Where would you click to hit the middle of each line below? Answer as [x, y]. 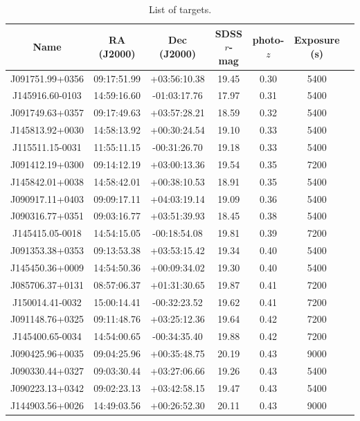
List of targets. [180, 9]
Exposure [317, 40]
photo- [268, 40]
